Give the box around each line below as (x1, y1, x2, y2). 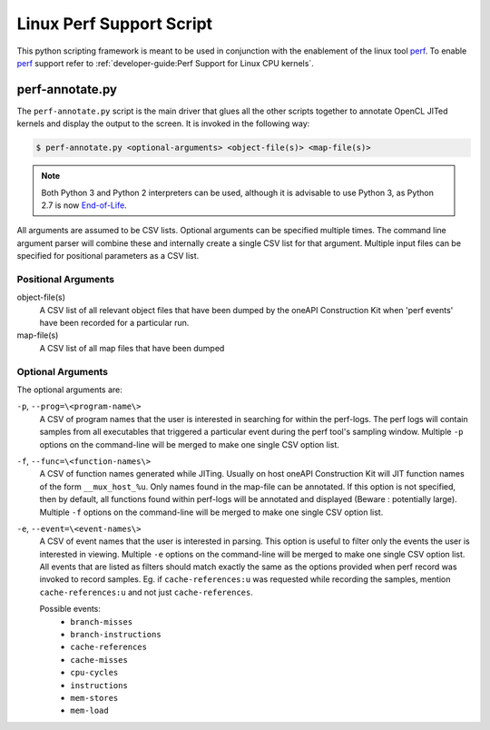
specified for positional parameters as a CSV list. (16, 251, 200, 261)
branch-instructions (70, 629, 162, 640)
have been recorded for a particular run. (39, 318, 190, 329)
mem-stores (70, 693, 119, 703)
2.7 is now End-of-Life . (41, 200, 127, 211)
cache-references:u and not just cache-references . (39, 587, 253, 597)
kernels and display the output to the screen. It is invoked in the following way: (16, 118, 310, 129)
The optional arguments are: (16, 384, 122, 395)
